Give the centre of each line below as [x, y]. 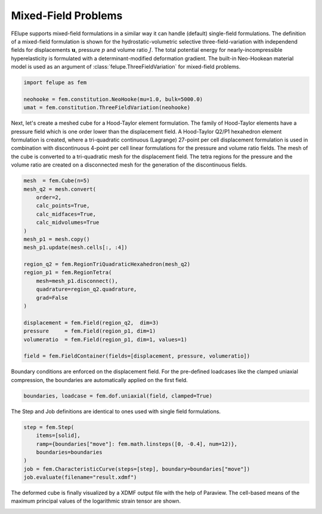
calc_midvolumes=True [68, 223]
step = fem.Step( [49, 427]
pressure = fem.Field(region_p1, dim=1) [90, 331]
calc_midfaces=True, [66, 214]
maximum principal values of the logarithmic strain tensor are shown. [96, 501]
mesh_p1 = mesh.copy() [57, 239]
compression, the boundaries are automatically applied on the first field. [99, 380]
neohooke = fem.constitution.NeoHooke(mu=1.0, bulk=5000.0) [113, 99]
